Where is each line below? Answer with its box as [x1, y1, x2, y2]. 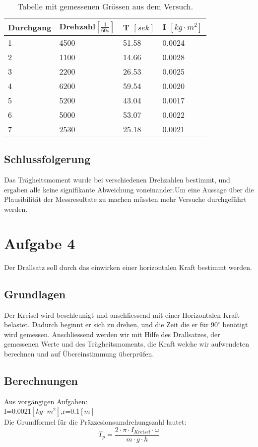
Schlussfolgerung [4, 151, 91, 167]
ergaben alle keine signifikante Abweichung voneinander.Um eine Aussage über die [4, 184, 254, 194]
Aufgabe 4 [4, 233, 75, 253]
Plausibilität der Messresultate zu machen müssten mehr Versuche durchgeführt [4, 194, 247, 204]
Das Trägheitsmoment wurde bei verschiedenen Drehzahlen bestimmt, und [4, 175, 230, 185]
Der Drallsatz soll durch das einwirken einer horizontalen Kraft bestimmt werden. [4, 262, 252, 272]
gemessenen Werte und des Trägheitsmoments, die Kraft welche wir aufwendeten [4, 339, 249, 349]
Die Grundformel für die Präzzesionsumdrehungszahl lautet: [4, 417, 187, 427]
